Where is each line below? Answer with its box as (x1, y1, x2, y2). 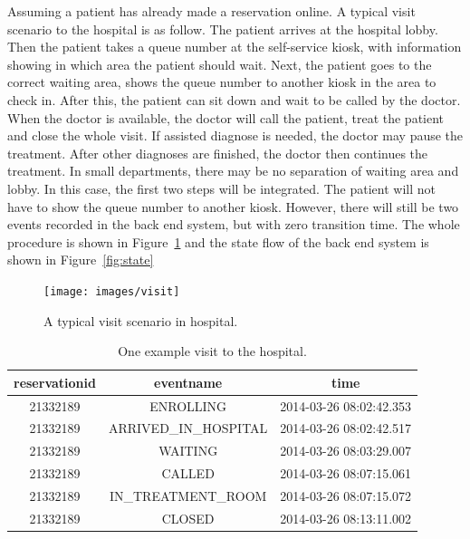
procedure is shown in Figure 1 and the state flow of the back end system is (7, 232, 429, 251)
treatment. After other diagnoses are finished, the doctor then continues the (7, 143, 428, 162)
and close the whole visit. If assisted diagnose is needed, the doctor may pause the (7, 126, 464, 145)
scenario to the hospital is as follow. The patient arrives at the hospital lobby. (7, 19, 438, 38)
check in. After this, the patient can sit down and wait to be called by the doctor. (7, 90, 461, 109)
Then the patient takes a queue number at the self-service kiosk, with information (7, 37, 462, 56)
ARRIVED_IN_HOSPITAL (108, 419, 268, 438)
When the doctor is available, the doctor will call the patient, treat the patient (7, 108, 445, 127)
